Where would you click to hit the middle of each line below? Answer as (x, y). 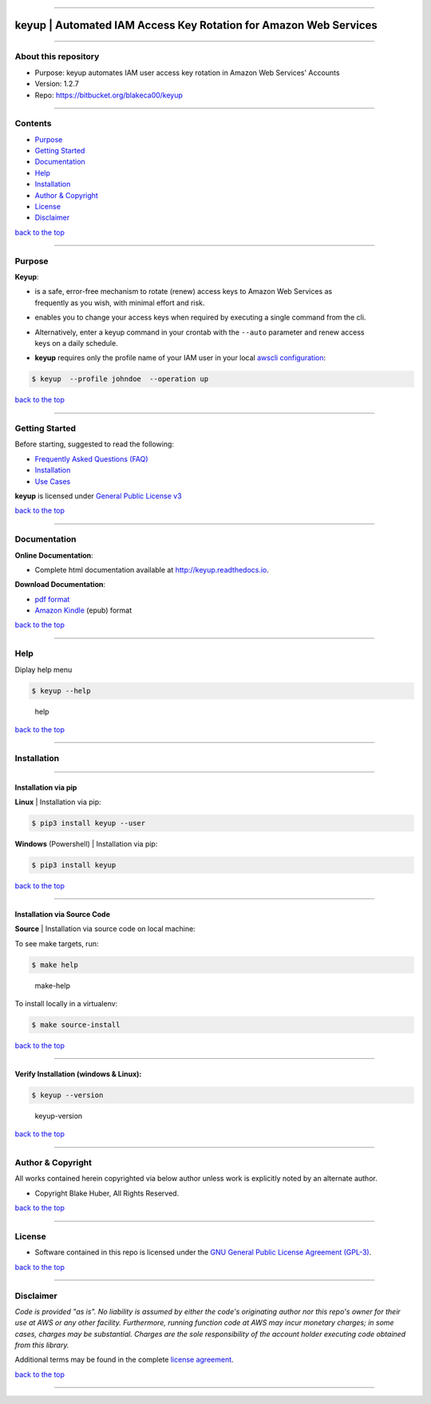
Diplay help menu (43, 669)
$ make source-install (76, 1025)
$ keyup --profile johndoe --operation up (120, 379)
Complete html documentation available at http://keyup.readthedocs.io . (152, 569)
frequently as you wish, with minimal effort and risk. (120, 303)
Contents (33, 124)
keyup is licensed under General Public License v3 (99, 496)
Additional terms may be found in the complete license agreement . (125, 1360)
